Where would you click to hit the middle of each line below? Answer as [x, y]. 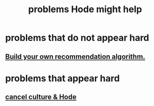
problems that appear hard [63, 78]
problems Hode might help [85, 9]
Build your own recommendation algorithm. [75, 57]
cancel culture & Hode [41, 97]
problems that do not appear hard [77, 38]
